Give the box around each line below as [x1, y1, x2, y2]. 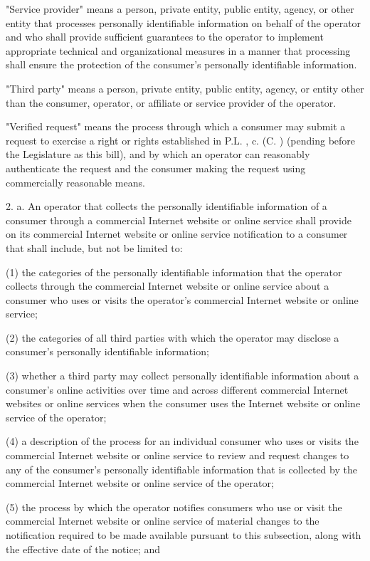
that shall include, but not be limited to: [6, 240, 183, 255]
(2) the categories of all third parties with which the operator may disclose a [6, 330, 339, 345]
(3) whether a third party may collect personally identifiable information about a [6, 368, 359, 383]
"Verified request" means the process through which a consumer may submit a [6, 119, 346, 134]
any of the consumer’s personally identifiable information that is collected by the [6, 461, 357, 476]
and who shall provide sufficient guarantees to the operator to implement [6, 29, 324, 44]
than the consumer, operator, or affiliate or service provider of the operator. [6, 95, 337, 110]
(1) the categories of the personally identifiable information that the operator [6, 264, 342, 279]
